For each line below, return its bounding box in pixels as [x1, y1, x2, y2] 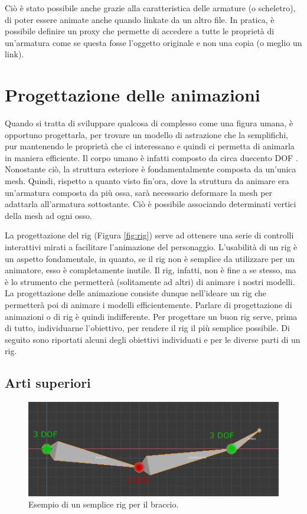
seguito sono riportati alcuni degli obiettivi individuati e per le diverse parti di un [5, 333, 301, 345]
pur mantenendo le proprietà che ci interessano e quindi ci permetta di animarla [5, 140, 295, 152]
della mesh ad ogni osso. [5, 209, 92, 221]
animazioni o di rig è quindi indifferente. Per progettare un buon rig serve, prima [5, 310, 298, 322]
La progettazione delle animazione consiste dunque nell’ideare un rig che [5, 287, 267, 299]
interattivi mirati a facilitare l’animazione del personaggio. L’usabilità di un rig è [5, 241, 298, 253]
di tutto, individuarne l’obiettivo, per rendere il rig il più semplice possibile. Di [5, 322, 290, 334]
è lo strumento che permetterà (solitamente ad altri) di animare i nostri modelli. [5, 275, 295, 287]
